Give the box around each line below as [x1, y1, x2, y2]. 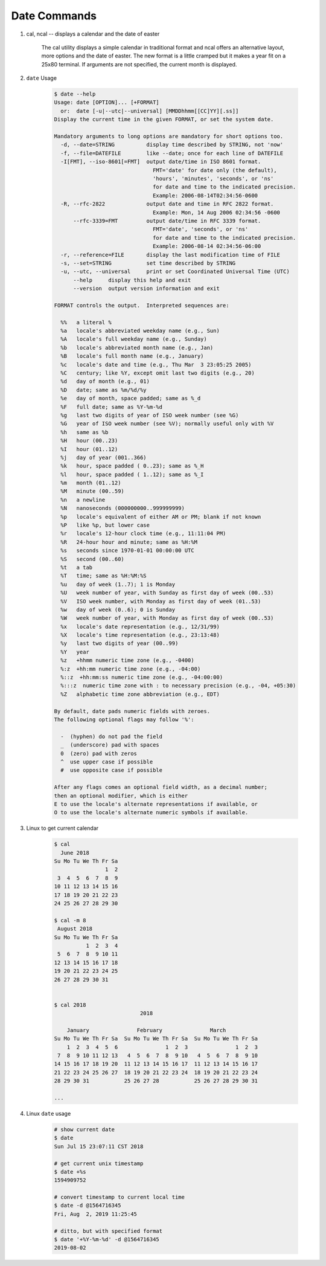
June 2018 [60, 849, 90, 856]
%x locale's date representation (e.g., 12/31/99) [60, 623, 220, 630]
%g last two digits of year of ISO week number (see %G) [60, 411, 239, 419]
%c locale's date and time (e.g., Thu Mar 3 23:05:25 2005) [60, 361, 252, 368]
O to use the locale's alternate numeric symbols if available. [54, 809, 249, 816]
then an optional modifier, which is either [54, 792, 188, 799]
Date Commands [11, 9, 97, 22]
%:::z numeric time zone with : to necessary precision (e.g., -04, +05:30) [60, 683, 296, 689]
